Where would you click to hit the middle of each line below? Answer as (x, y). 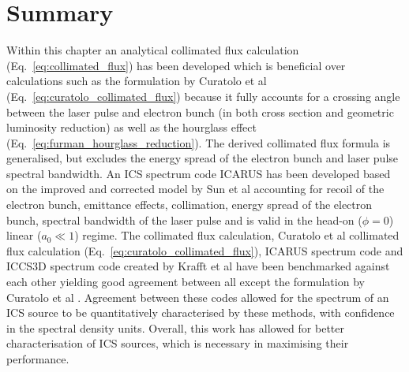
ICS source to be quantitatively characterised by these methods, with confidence (201, 312)
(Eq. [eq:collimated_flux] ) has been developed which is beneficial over (176, 65)
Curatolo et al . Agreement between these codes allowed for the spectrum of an (198, 297)
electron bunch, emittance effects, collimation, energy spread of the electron (189, 205)
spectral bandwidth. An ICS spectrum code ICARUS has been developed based (199, 173)
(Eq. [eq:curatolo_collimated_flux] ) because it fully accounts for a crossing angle (203, 96)
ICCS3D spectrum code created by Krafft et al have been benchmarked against (198, 266)
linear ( (24, 235)
